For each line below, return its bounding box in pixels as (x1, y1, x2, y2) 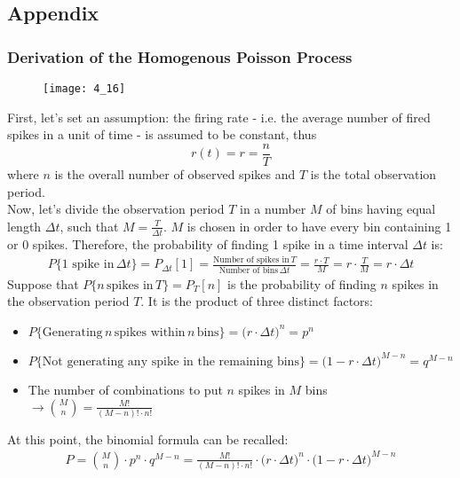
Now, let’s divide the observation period (7, 200, 225, 218)
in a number (239, 200, 306, 218)
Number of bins (218, 265, 279, 275)
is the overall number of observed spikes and (54, 164, 296, 183)
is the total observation (310, 164, 437, 183)
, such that (59, 216, 119, 235)
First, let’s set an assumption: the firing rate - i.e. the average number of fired (7, 107, 431, 126)
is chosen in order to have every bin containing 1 (186, 216, 452, 235)
